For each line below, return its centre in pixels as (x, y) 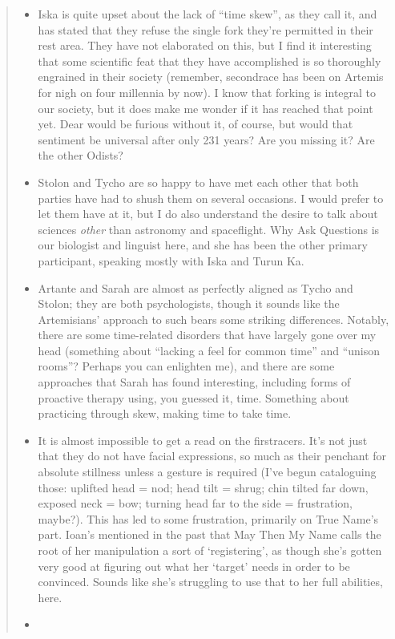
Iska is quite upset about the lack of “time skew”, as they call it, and (208, 14)
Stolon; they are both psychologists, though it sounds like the (189, 303)
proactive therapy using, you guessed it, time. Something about (193, 397)
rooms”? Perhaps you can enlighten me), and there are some (186, 366)
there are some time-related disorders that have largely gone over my (207, 335)
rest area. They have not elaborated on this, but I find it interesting (205, 45)
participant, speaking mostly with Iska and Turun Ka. (171, 260)
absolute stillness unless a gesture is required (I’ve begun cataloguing (207, 472)
